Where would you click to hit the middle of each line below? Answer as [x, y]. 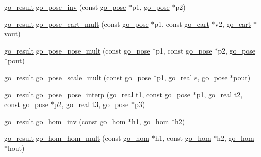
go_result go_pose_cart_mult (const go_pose [76, 23]
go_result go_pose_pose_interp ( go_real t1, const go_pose [97, 94]
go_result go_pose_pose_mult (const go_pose [77, 50]
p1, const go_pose [184, 50]
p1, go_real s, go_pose [192, 77]
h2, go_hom [236, 138]
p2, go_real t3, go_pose [91, 104]
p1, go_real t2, [219, 94]
